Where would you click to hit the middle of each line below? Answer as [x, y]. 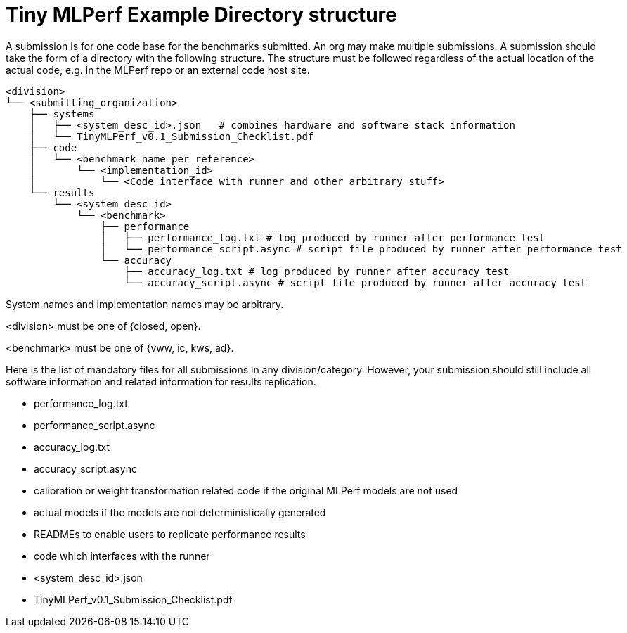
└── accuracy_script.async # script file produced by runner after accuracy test [355, 282]
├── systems [62, 114]
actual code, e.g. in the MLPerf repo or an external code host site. [158, 70]
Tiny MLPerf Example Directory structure [201, 15]
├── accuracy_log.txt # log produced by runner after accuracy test [317, 271]
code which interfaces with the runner [122, 556]
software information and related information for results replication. [161, 381]
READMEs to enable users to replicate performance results [170, 534]
